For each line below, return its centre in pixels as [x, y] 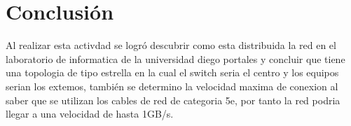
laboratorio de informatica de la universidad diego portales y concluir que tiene [175, 58]
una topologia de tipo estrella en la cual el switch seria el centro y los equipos [172, 72]
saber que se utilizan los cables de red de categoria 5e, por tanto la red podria [173, 100]
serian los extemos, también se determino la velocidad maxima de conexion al [172, 86]
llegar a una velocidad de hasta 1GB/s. [90, 114]
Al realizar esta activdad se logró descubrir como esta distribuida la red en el [171, 45]
